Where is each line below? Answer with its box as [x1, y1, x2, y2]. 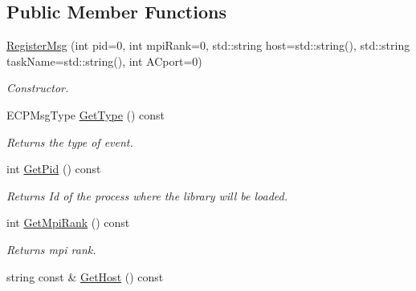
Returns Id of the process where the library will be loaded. [6, 187, 288, 204]
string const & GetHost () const [6, 268, 164, 285]
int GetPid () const [6, 160, 101, 177]
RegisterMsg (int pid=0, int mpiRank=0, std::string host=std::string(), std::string [6, 37, 410, 54]
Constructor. [6, 79, 69, 96]
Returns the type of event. [6, 133, 133, 150]
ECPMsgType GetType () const [6, 106, 165, 123]
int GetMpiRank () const [6, 214, 130, 231]
